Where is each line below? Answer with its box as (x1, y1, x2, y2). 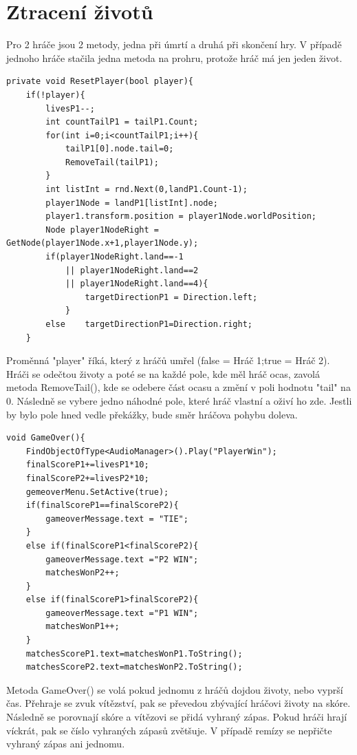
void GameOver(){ (6, 433, 85, 443)
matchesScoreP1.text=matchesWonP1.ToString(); (25, 648, 243, 659)
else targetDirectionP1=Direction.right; (45, 319, 252, 329)
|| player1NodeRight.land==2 (65, 265, 199, 275)
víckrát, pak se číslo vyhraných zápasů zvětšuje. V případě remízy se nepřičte (6, 723, 332, 737)
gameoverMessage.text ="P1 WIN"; (45, 608, 199, 618)
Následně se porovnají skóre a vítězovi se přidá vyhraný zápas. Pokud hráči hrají (6, 710, 347, 724)
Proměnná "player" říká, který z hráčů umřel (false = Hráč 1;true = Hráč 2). (6, 353, 330, 368)
